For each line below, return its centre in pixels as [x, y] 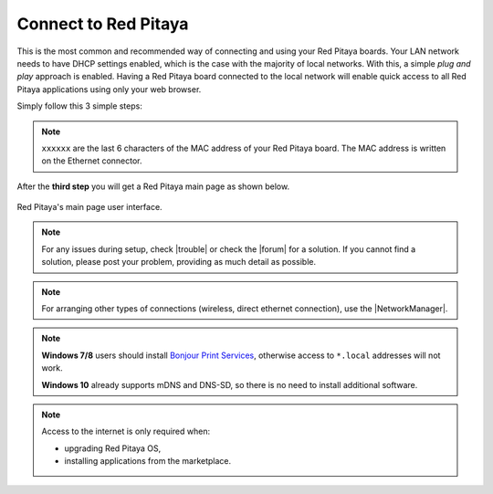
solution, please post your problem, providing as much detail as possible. [179, 262]
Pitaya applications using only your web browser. [109, 89]
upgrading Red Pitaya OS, [113, 448]
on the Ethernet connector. [92, 161]
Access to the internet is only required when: [126, 431]
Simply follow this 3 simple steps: [80, 106]
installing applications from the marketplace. [148, 461]
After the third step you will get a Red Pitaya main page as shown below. [153, 186]
